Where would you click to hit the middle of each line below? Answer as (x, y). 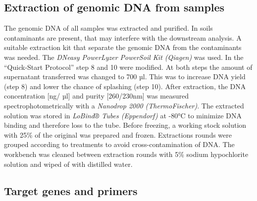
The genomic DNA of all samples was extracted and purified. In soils (108, 28)
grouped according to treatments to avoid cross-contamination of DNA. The (119, 144)
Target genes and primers (71, 190)
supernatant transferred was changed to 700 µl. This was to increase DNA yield (125, 76)
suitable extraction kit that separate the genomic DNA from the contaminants (123, 47)
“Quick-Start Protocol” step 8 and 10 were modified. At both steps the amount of (128, 67)
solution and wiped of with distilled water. (68, 164)
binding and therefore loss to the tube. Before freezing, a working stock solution (125, 125)
